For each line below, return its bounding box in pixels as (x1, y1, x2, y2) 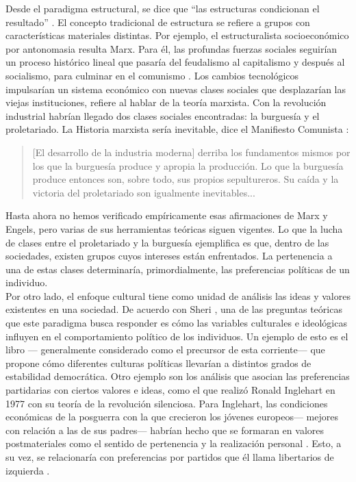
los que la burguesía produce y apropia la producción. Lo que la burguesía (32, 158, 344, 173)
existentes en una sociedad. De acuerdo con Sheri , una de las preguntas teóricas (5, 302, 342, 316)
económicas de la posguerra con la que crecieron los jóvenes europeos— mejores (5, 409, 338, 424)
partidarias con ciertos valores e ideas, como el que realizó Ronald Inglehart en (5, 383, 335, 397)
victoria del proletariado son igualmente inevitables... (32, 185, 255, 199)
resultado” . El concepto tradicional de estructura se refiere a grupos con (5, 14, 310, 29)
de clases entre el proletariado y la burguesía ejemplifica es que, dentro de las (5, 235, 329, 249)
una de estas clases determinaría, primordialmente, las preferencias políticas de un (5, 262, 350, 276)
